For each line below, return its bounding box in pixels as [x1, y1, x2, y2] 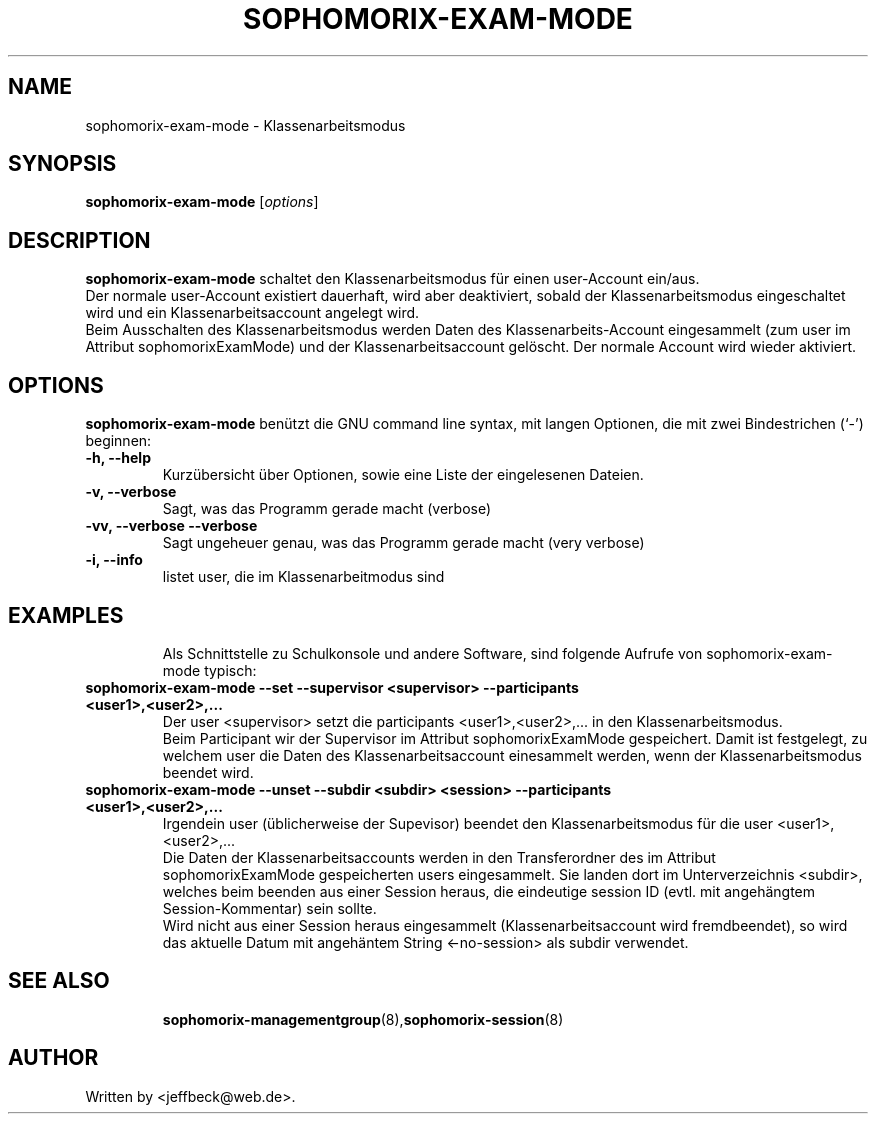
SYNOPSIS [8, 151, 117, 177]
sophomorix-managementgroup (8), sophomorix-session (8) [162, 1010, 564, 1028]
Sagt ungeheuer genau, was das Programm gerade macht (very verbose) [162, 534, 645, 552]
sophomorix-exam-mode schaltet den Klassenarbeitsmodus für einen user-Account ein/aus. [85, 270, 700, 288]
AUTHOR [8, 1045, 99, 1071]
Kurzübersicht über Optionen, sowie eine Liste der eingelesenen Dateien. [162, 466, 644, 484]
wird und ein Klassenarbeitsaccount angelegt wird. [85, 304, 420, 322]
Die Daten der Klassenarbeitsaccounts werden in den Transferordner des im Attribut [162, 848, 716, 866]
